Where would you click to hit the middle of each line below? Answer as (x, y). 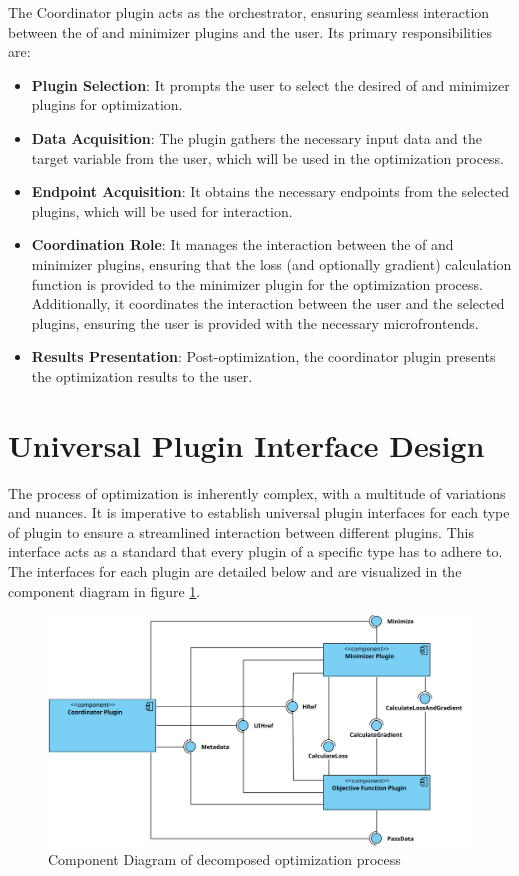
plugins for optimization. (107, 104)
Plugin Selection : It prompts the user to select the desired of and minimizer (270, 84)
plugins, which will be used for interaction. (162, 210)
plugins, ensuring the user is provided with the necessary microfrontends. (255, 322)
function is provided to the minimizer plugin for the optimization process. (257, 283)
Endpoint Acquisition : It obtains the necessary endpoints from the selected (270, 191)
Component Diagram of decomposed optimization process (224, 859)
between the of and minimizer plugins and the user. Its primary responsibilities (250, 31)
